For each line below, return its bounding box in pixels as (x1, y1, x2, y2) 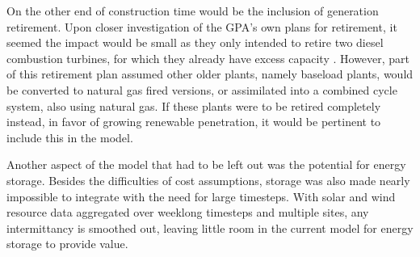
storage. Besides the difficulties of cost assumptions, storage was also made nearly (6, 171, 410, 188)
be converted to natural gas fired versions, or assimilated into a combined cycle (6, 81, 397, 98)
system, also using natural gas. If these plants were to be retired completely (6, 97, 381, 114)
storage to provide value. (6, 235, 128, 252)
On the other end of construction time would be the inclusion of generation (6, 2, 379, 19)
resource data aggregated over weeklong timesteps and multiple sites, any (6, 204, 369, 221)
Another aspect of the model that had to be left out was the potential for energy (6, 156, 406, 173)
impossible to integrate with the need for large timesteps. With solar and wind (6, 187, 396, 204)
